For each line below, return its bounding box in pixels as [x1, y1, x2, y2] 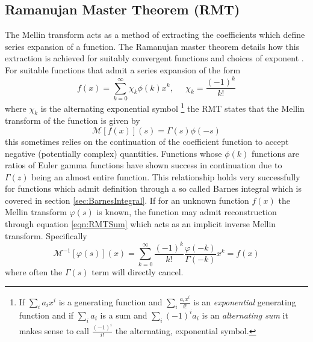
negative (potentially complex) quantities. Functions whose [5, 147, 222, 159]
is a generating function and [58, 295, 163, 308]
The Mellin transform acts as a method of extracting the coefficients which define [5, 28, 305, 41]
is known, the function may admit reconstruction [96, 206, 277, 218]
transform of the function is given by [5, 114, 140, 127]
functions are [252, 147, 300, 159]
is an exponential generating [193, 295, 296, 308]
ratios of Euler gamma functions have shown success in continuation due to [5, 159, 282, 171]
